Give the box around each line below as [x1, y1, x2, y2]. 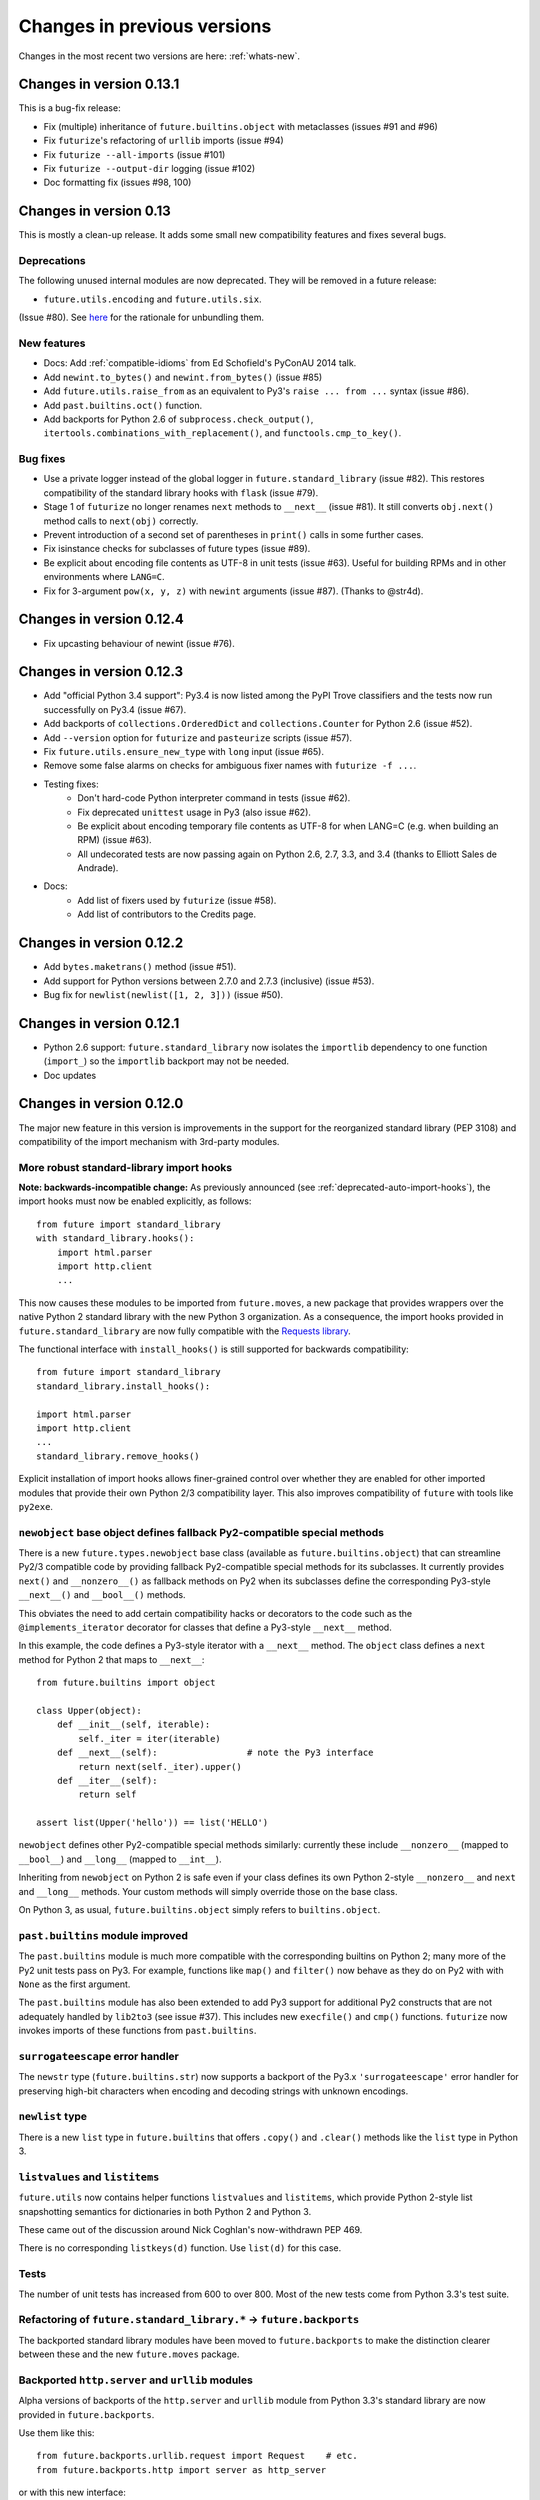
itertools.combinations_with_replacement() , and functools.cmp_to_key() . [43, 427, 402, 439]
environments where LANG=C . [43, 571, 165, 583]
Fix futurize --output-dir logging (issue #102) [43, 163, 256, 175]
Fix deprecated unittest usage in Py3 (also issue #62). [77, 806, 312, 818]
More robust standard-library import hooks [18, 1160, 233, 1174]
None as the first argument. [18, 1978, 131, 1990]
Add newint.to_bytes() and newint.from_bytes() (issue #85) [43, 371, 323, 383]
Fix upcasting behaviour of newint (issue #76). [43, 637, 235, 649]
